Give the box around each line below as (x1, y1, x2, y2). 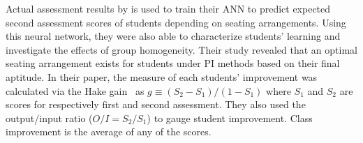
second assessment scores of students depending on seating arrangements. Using (6, 15, 346, 29)
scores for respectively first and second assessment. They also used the (6, 97, 306, 112)
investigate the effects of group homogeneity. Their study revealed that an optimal (6, 42, 357, 57)
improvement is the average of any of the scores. (6, 124, 212, 139)
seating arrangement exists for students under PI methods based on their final (6, 56, 340, 70)
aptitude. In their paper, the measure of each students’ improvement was (6, 69, 318, 84)
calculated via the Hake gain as (6, 83, 145, 98)
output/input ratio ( (6, 110, 93, 125)
